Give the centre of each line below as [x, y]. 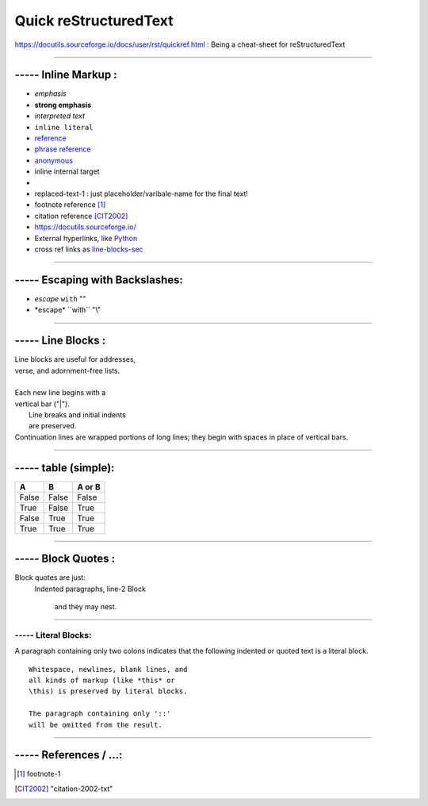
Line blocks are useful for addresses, [75, 359]
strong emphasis [63, 105]
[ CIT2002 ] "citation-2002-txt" [64, 789]
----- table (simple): [65, 468]
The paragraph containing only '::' [100, 714]
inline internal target [67, 171]
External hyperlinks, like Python [86, 238]
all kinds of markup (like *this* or [102, 680]
